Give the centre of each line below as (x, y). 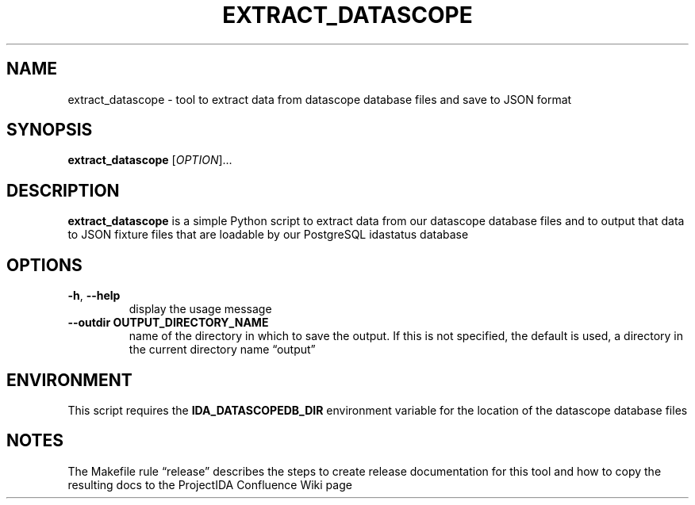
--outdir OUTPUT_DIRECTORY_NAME (168, 323)
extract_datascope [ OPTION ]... (150, 160)
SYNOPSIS (50, 130)
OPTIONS (44, 265)
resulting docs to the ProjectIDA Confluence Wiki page (210, 484)
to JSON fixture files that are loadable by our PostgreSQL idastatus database (268, 235)
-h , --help (94, 296)
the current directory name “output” (222, 350)
